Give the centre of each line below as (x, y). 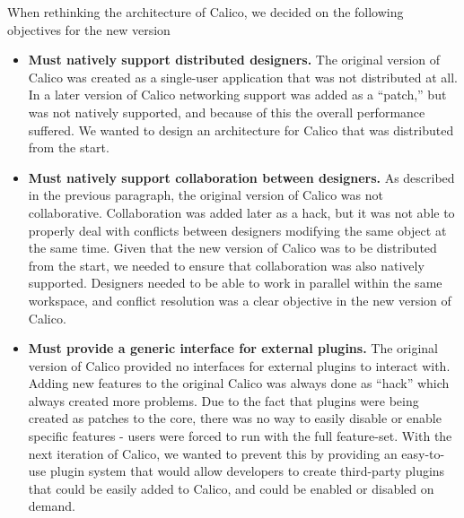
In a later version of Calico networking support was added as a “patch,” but (237, 95)
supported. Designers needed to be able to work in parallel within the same (235, 283)
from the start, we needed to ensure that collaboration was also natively (226, 265)
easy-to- (423, 453)
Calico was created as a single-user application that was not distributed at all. (243, 77)
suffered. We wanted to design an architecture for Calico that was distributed (241, 129)
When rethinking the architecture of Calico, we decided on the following (206, 12)
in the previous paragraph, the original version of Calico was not (206, 195)
